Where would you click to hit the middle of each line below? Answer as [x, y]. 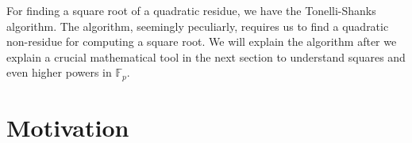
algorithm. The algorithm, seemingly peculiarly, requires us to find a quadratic [198, 26]
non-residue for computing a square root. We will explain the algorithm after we [202, 41]
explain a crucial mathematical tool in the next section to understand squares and [206, 56]
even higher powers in [59, 72]
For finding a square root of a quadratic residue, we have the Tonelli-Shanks [191, 10]
